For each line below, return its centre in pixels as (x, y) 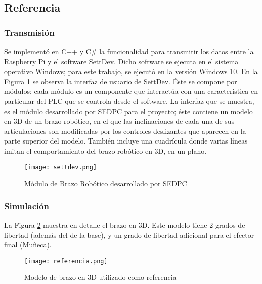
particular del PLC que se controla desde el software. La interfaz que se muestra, (129, 101)
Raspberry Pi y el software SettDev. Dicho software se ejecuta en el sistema (121, 61)
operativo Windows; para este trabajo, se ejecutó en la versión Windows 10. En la (131, 71)
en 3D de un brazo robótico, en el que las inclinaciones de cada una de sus (119, 121)
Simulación (27, 206)
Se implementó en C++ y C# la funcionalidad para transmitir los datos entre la (129, 51)
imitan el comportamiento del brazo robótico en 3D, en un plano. (105, 150)
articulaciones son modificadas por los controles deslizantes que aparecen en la (125, 131)
